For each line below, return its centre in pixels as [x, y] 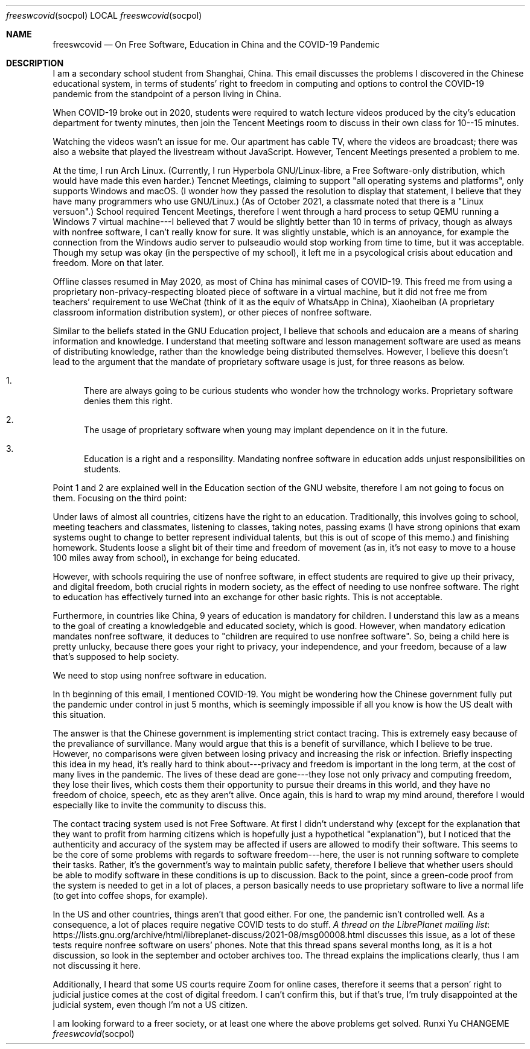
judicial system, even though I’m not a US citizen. [150, 1005]
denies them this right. [128, 401]
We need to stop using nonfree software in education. [160, 675]
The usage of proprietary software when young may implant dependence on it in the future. [266, 430]
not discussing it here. [97, 965]
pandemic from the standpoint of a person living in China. [167, 94]
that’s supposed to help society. [116, 657]
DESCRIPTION [35, 63]
